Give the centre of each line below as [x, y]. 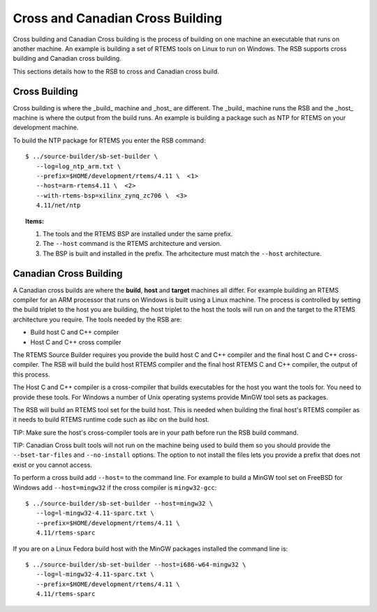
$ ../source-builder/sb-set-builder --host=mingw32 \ [119, 504]
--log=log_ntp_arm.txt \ [79, 166]
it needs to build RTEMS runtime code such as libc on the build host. [111, 420]
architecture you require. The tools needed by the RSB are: [97, 319]
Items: [35, 221]
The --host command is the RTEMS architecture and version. [132, 244]
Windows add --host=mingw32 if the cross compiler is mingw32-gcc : [115, 487]
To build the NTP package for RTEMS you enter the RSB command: [109, 140]
